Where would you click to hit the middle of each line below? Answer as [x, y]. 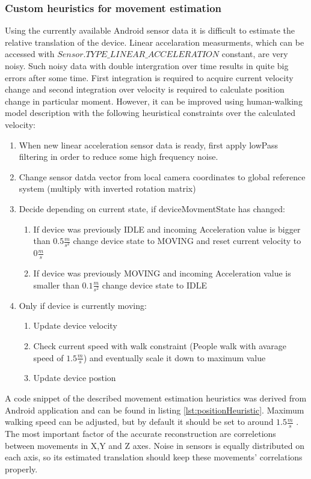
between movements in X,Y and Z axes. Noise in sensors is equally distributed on [155, 445]
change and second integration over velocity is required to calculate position [145, 89]
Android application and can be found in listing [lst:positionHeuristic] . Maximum [155, 410]
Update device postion [75, 378]
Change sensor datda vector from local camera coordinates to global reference [162, 176]
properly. [21, 468]
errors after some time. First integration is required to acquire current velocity [149, 77]
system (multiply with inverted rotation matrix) [107, 188]
